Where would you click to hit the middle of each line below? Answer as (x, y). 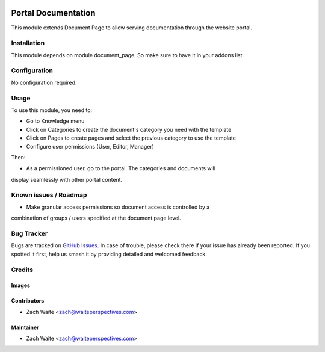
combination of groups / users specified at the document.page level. (96, 218)
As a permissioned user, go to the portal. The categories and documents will (121, 168)
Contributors (28, 301)
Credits (22, 270)
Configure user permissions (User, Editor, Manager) (90, 146)
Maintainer (25, 327)
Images (20, 285)
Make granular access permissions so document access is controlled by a (118, 207)
